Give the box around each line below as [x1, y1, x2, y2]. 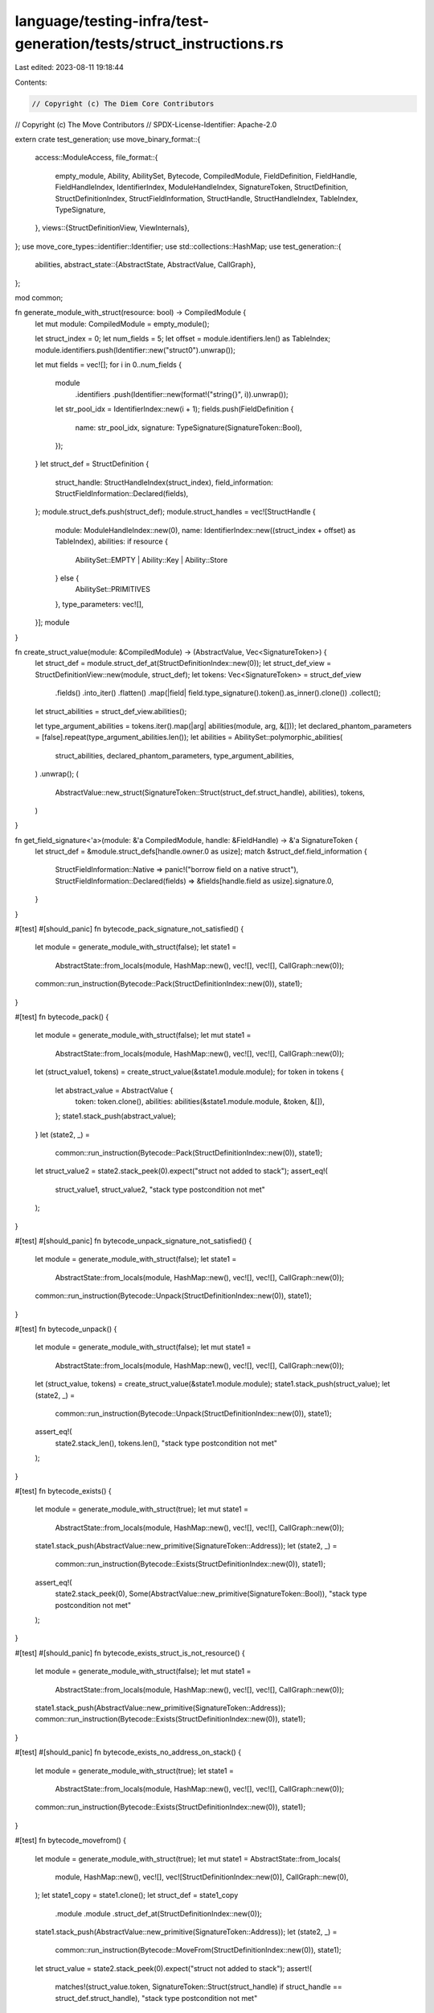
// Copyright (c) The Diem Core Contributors [31, 99, 215, 108]
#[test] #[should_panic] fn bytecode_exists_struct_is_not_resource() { [14, 1647, 245, 1658]
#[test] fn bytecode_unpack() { [14, 1325, 117, 1333]
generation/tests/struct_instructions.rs [14, 35, 285, 52]
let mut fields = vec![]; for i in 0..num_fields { [35, 359, 182, 370]
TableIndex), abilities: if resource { [55, 536, 169, 547]
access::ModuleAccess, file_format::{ [35, 153, 158, 163]
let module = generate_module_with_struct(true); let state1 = [35, 1766, 235, 1775]
